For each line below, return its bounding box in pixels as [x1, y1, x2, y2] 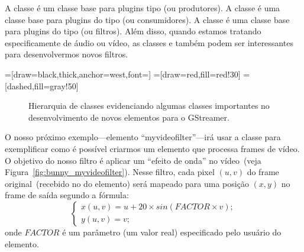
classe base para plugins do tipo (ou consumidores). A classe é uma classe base [5, 13, 290, 25]
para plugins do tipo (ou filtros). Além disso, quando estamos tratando [5, 25, 261, 37]
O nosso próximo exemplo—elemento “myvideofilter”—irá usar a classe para [5, 131, 281, 143]
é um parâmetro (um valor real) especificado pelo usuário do [62, 225, 282, 238]
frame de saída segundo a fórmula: [5, 189, 129, 201]
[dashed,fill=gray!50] [5, 79, 79, 92]
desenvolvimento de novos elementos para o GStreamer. [28, 111, 229, 123]
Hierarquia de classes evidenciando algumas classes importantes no [28, 99, 270, 112]
